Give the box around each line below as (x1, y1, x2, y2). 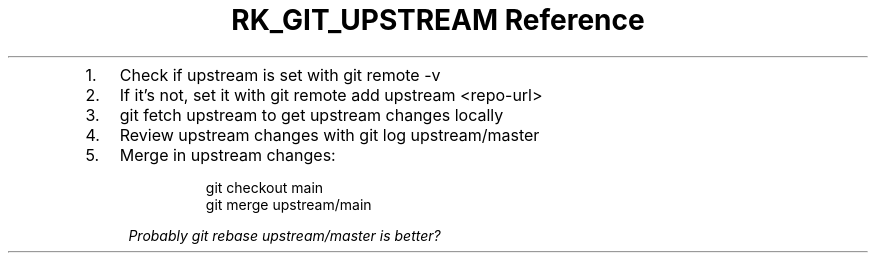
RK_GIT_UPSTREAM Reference (231, 3, 645, 37)
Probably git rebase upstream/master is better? (128, 226, 441, 244)
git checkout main (205, 178, 324, 196)
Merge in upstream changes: (119, 144, 336, 165)
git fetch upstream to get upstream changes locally (119, 104, 504, 125)
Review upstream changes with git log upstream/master (119, 124, 540, 145)
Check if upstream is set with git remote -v (119, 64, 441, 85)
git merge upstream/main (205, 195, 372, 213)
